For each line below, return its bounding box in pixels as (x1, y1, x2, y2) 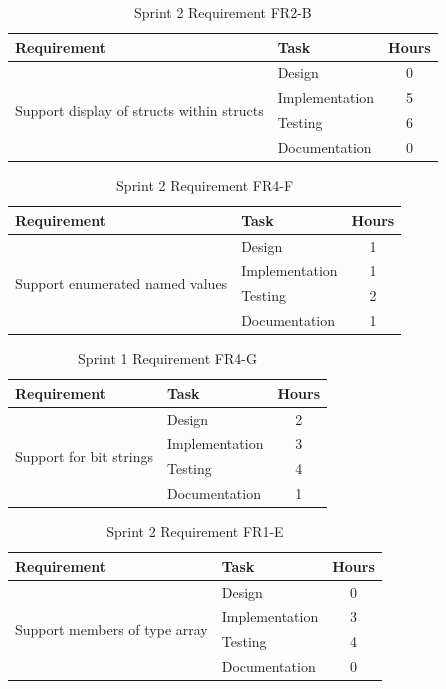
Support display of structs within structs (15, 99, 264, 120)
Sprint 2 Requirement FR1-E (106, 521, 284, 542)
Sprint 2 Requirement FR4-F (116, 175, 294, 196)
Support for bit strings (15, 445, 153, 466)
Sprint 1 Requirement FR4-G (78, 348, 257, 369)
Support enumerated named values (15, 272, 228, 293)
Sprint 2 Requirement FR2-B (133, 2, 312, 22)
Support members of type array (15, 618, 208, 639)
